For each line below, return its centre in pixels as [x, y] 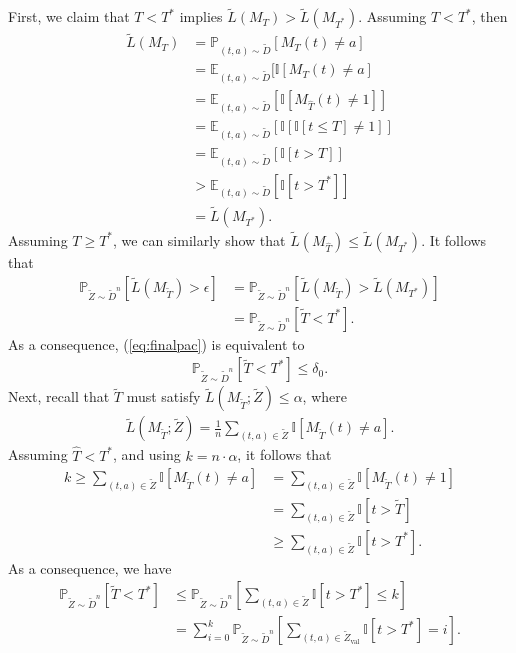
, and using [147, 454]
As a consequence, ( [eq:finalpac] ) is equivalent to [156, 343]
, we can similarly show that [199, 239]
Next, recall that [59, 396]
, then [489, 16]
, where [324, 396]
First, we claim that [69, 16]
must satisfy [163, 396]
